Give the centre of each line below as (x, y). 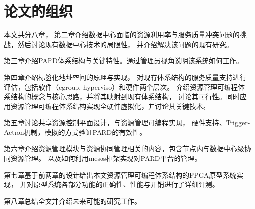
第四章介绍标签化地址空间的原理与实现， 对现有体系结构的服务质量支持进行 (125, 77)
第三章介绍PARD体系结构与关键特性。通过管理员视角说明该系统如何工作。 (124, 61)
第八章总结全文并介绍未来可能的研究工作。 (73, 200)
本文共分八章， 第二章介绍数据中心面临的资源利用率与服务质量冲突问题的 (122, 35)
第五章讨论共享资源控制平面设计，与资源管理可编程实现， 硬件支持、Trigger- (127, 122)
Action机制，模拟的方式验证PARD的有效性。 (75, 132)
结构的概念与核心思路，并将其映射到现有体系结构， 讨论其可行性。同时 (125, 96)
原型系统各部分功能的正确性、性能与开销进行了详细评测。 (126, 184)
